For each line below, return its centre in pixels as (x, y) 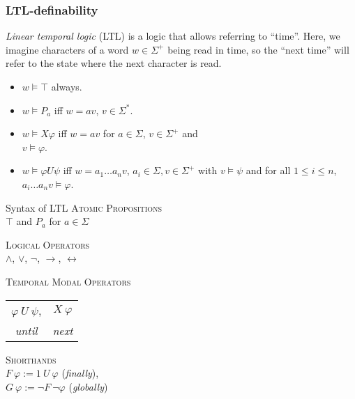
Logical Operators (48, 244)
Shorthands (31, 359)
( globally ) (88, 386)
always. (67, 86)
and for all (268, 170)
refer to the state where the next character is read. (114, 63)
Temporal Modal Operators (68, 281)
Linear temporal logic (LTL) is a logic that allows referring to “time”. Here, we (173, 36)
